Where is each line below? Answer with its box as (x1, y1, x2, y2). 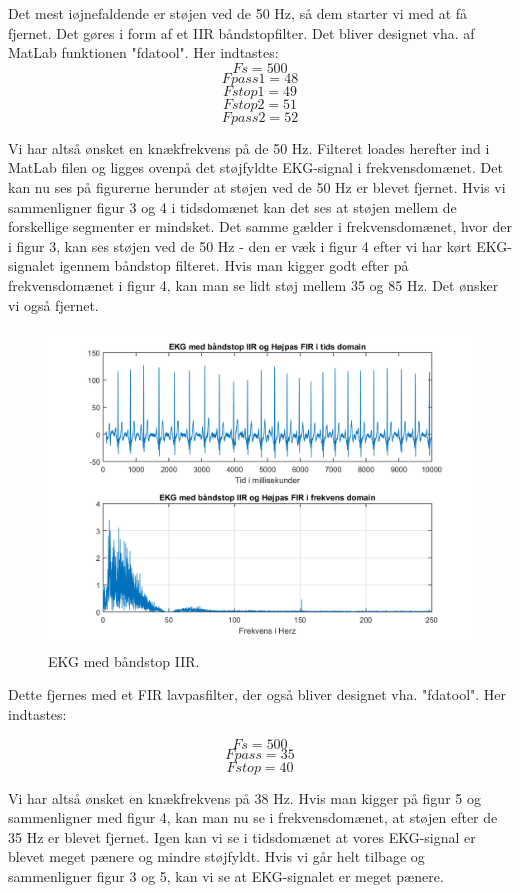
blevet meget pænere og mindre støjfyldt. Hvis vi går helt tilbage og (8, 846, 425, 867)
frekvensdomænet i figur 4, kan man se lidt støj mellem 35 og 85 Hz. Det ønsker (8, 274, 499, 295)
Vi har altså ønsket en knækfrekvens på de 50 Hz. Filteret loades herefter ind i (8, 137, 490, 158)
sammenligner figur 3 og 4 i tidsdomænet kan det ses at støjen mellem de (8, 196, 457, 217)
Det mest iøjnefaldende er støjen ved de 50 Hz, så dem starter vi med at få (8, 3, 468, 23)
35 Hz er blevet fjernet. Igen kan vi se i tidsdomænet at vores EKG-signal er (8, 826, 476, 847)
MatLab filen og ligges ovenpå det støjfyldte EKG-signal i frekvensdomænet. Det (8, 157, 503, 178)
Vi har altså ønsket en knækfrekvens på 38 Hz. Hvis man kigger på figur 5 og (8, 787, 481, 808)
